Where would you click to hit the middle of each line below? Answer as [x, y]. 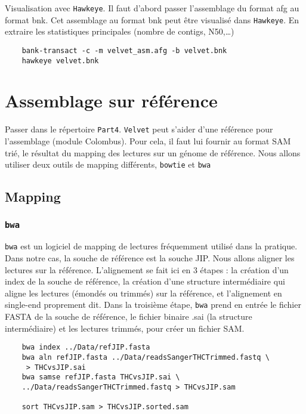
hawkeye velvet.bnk [60, 61]
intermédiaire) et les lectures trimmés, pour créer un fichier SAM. [125, 328]
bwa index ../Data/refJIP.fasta [86, 347]
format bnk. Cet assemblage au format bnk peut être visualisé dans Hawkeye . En [152, 19]
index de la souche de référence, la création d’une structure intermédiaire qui [145, 281]
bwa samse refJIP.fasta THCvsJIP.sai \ [101, 377]
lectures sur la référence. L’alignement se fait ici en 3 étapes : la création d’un [147, 269]
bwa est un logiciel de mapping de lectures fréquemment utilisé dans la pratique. [151, 246]
